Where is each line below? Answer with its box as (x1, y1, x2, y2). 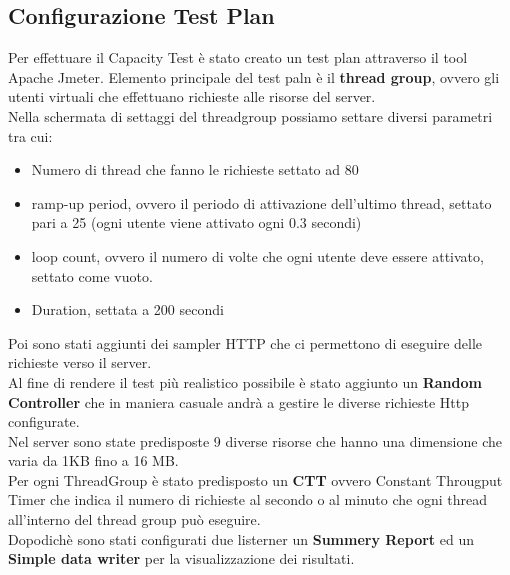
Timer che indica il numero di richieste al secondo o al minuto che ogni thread (8, 489, 487, 510)
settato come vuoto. (31, 265, 153, 286)
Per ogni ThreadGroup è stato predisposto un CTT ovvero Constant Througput (8, 469, 503, 490)
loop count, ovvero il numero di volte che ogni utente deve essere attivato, (31, 245, 484, 266)
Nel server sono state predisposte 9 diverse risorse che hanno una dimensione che (8, 430, 502, 451)
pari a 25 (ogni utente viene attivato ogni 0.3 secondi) (31, 212, 362, 233)
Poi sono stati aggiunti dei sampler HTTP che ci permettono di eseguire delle (8, 332, 483, 353)
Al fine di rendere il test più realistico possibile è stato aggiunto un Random (8, 371, 482, 392)
